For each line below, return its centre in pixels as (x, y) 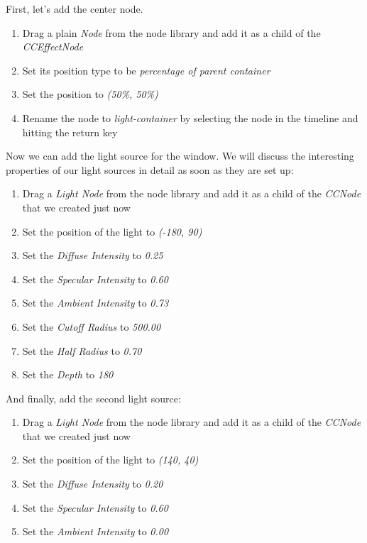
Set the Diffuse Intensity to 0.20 (93, 484)
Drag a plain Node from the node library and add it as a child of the (171, 32)
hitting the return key (70, 132)
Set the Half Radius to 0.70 (82, 350)
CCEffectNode (53, 46)
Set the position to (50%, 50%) (90, 94)
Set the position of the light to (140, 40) (110, 460)
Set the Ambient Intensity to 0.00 (95, 531)
